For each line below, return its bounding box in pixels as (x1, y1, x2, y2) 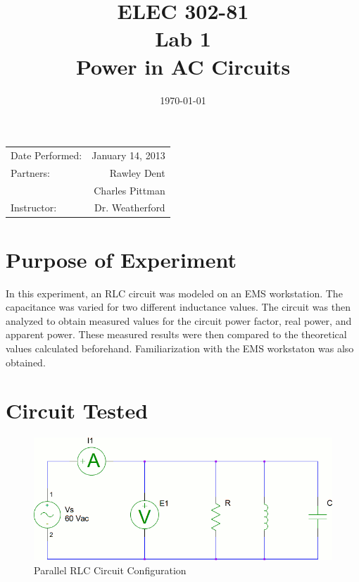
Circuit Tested (6, 396, 149, 425)
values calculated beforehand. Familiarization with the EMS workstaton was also (6, 340, 354, 355)
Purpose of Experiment (6, 244, 237, 273)
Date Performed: (11, 147, 82, 162)
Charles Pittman (94, 182, 165, 197)
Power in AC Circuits (75, 51, 291, 80)
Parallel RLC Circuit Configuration (34, 562, 187, 577)
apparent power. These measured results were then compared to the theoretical (6, 327, 347, 342)
